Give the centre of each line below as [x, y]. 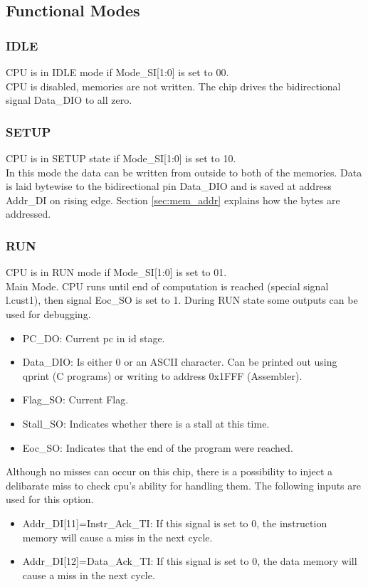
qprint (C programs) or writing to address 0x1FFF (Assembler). [162, 375]
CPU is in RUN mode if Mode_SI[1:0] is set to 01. [116, 272]
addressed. [28, 214]
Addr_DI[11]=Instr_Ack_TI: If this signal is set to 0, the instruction [175, 523]
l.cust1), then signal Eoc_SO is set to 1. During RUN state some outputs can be [182, 300]
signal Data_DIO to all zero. [69, 100]
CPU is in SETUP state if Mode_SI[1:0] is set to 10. [121, 158]
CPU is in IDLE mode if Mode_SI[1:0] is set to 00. [117, 72]
